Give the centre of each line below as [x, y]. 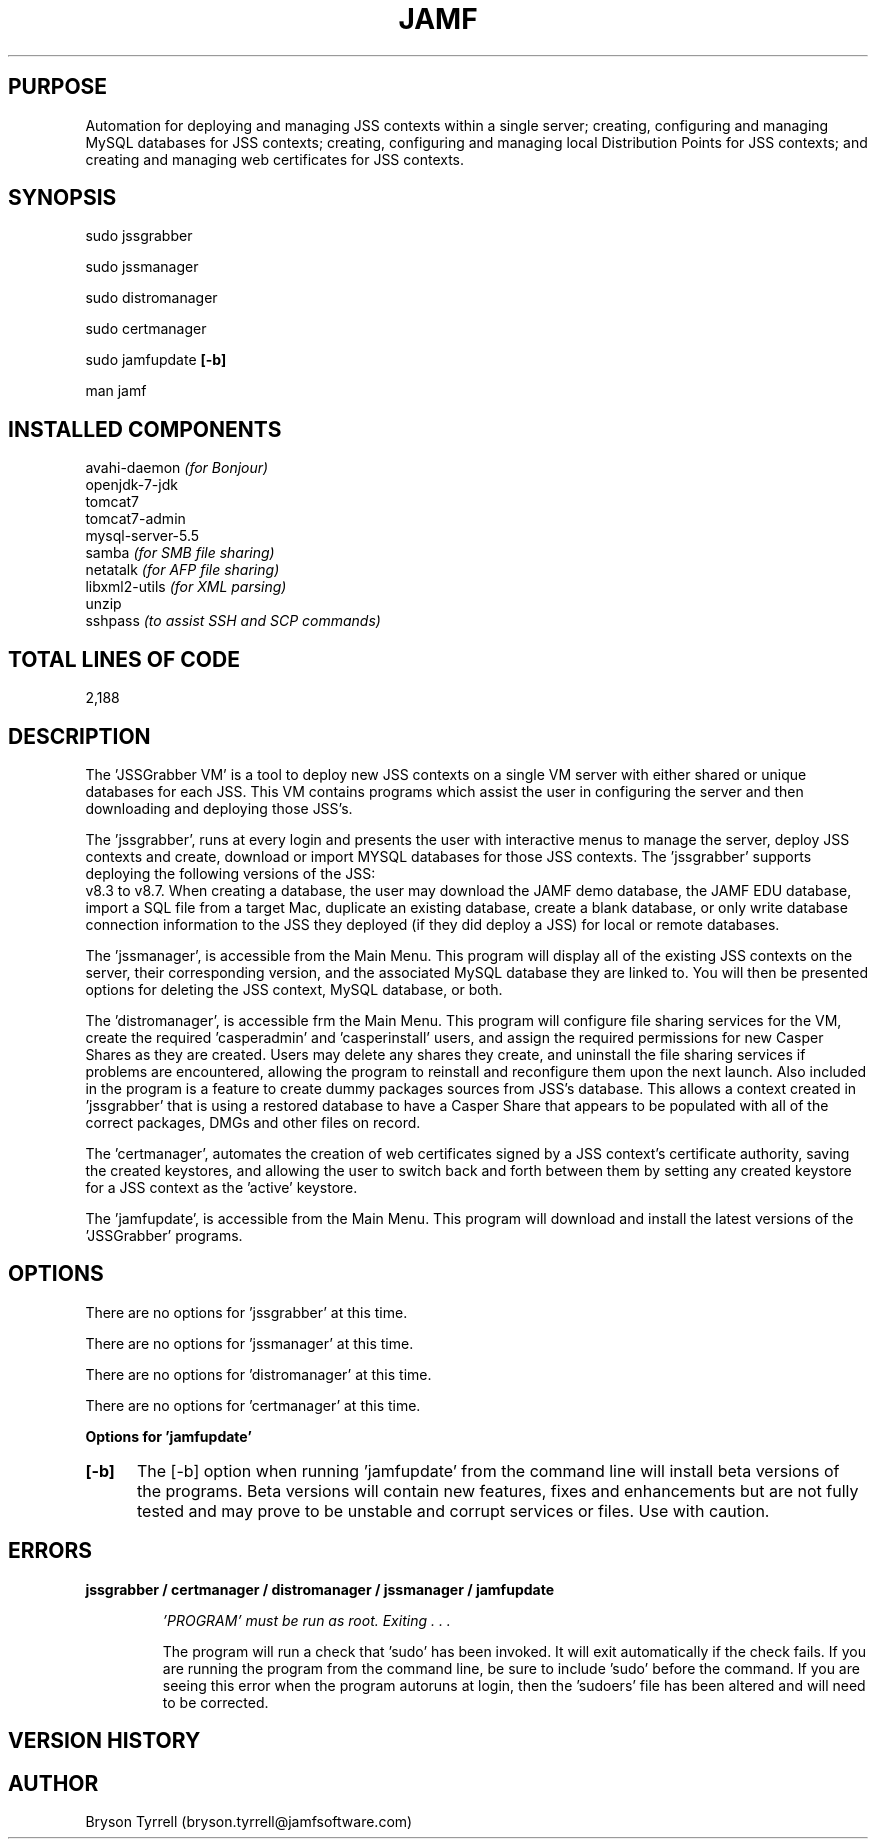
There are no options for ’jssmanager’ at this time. [249, 1343]
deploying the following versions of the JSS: [230, 873]
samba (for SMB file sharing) [180, 553]
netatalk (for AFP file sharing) [182, 570]
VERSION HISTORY [104, 1741]
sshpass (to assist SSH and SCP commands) [233, 621]
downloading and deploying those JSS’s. [219, 808]
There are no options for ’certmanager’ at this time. [253, 1405]
